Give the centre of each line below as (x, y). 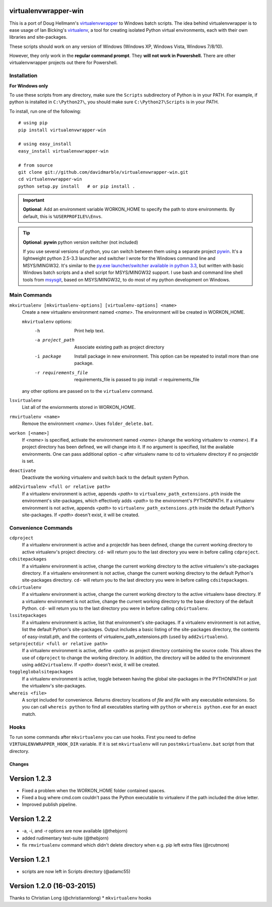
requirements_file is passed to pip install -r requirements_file (137, 380)
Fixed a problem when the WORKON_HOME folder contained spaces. (94, 790)
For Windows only (29, 86)
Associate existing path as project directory (119, 347)
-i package (48, 357)
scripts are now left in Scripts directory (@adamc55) (76, 871)
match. (29, 714)
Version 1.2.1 (29, 859)
